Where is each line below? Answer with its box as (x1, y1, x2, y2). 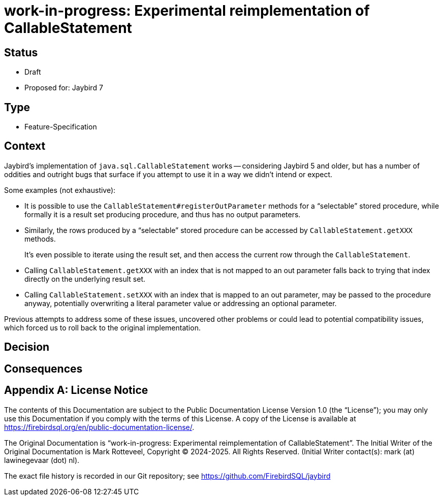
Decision (4, 341, 50, 354)
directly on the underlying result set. (24, 274, 145, 283)
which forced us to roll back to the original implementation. (4, 323, 201, 332)
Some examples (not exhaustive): (4, 185, 116, 194)
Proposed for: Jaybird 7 (24, 83, 103, 92)
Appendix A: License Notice (4, 384, 148, 397)
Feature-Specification (24, 122, 97, 131)
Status (4, 46, 38, 59)
